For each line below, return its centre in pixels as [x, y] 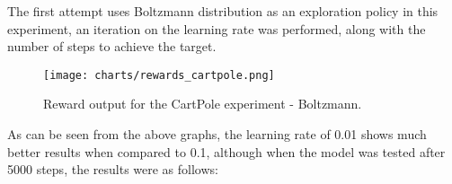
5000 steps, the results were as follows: [113, 169]
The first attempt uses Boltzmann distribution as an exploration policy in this [223, 11]
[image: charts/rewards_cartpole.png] [159, 75]
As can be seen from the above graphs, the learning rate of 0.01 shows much [217, 134]
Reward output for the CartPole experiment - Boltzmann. [203, 104]
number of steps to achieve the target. [112, 46]
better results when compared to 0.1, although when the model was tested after [226, 151]
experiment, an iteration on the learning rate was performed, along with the [217, 28]
